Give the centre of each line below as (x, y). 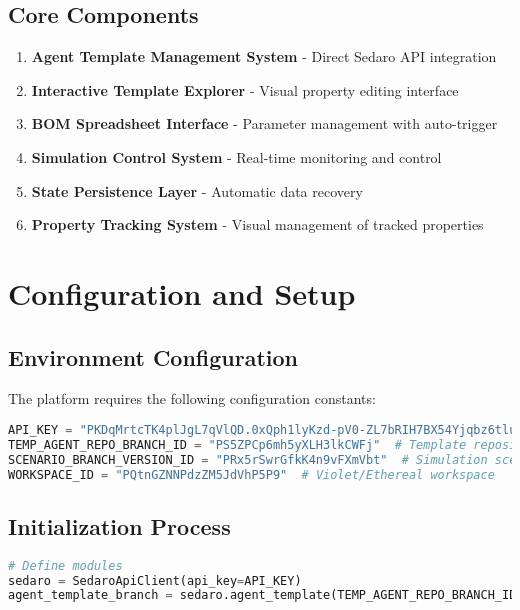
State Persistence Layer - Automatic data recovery (197, 190)
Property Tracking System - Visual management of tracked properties (257, 224)
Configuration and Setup (182, 292)
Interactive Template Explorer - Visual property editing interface (245, 89)
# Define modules (65, 565)
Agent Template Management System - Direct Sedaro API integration (264, 56)
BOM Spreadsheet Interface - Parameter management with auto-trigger (264, 123)
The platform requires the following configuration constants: (192, 398)
